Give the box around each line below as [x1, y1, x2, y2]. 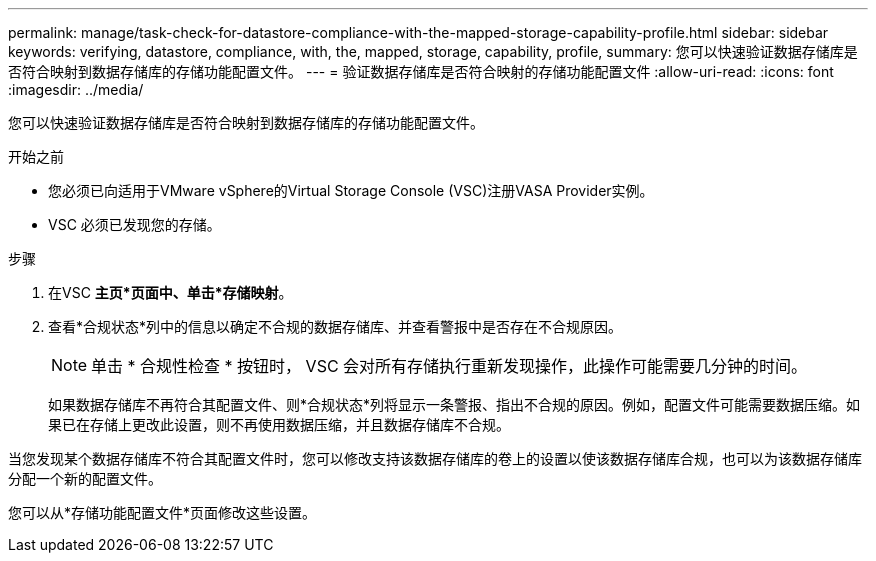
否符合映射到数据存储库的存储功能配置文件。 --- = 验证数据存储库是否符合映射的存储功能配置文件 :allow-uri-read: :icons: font [8, 63, 834, 80]
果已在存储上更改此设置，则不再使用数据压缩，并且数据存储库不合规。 [48, 416, 510, 433]
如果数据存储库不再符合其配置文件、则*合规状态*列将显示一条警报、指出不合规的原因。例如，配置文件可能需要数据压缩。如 [48, 396, 861, 413]
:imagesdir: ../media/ [8, 81, 144, 98]
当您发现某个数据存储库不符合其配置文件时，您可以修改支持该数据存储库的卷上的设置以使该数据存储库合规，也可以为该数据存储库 [8, 450, 862, 467]
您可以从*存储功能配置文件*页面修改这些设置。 [8, 504, 317, 521]
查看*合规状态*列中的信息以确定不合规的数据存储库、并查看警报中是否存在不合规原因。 [48, 318, 623, 335]
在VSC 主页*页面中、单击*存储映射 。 [48, 284, 293, 301]
